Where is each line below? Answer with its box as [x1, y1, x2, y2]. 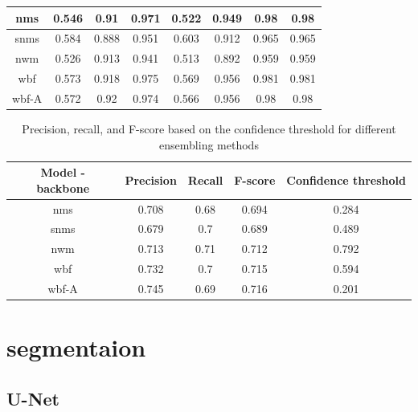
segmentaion [6, 331, 146, 364]
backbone [36, 179, 90, 196]
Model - [40, 164, 85, 181]
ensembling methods [159, 136, 259, 153]
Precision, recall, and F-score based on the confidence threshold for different [22, 120, 396, 137]
